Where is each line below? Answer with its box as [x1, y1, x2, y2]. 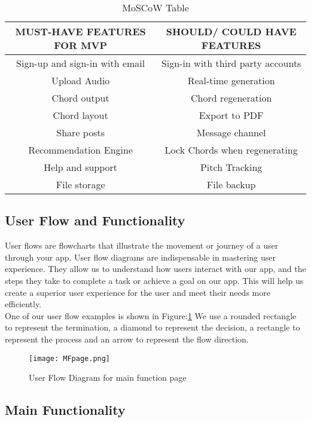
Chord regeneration [191, 91, 272, 105]
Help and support [44, 160, 118, 174]
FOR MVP [54, 38, 108, 52]
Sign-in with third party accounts [161, 56, 301, 70]
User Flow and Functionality [5, 211, 185, 230]
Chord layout [53, 108, 108, 122]
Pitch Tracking [200, 160, 263, 174]
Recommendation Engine [28, 143, 133, 157]
